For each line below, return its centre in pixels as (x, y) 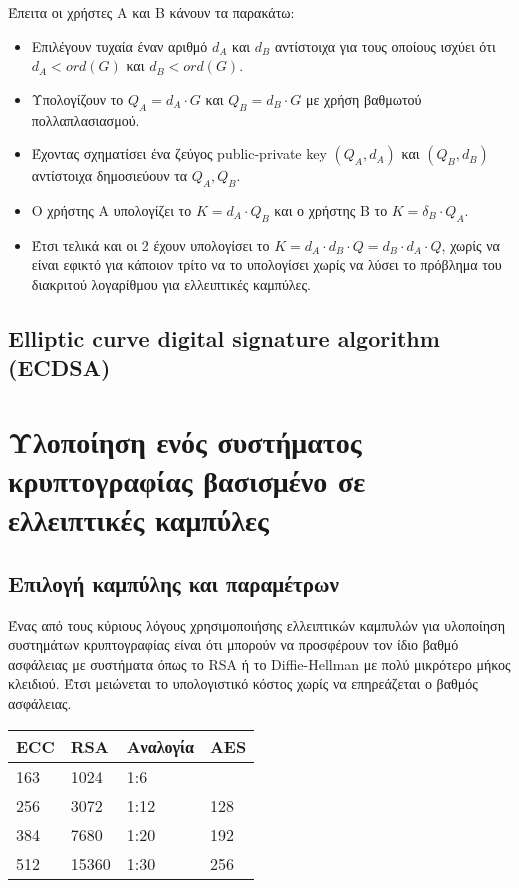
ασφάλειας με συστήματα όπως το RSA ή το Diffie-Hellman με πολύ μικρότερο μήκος (259, 663)
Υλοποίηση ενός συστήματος (185, 440)
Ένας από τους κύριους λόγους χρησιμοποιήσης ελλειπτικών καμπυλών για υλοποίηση (256, 624)
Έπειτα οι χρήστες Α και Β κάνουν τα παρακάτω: (151, 12)
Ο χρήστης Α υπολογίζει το (111, 209)
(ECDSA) (59, 367)
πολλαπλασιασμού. (85, 119)
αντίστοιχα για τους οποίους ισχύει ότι (385, 45)
